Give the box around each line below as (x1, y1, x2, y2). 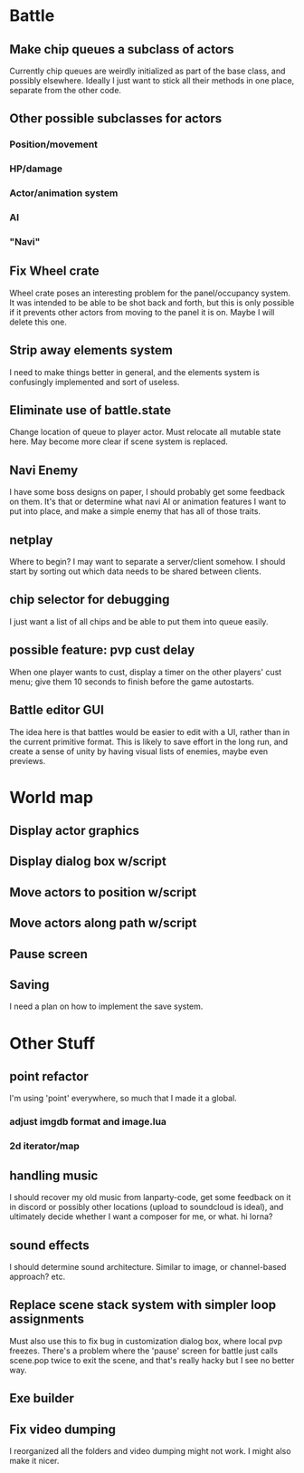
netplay (9, 532, 53, 548)
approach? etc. (9, 1271, 66, 1282)
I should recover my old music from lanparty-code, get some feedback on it (9, 1192, 291, 1203)
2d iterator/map (9, 1139, 80, 1152)
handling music (9, 1168, 99, 1183)
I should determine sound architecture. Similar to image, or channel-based (9, 1261, 287, 1272)
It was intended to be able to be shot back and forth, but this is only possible (9, 296, 295, 308)
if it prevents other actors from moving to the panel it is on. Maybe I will (9, 306, 275, 317)
